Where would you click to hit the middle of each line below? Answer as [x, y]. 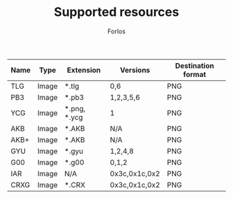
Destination [195, 65]
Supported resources [116, 12]
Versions [135, 70]
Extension [84, 70]
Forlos [116, 31]
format [195, 74]
